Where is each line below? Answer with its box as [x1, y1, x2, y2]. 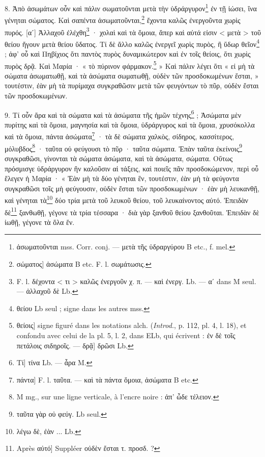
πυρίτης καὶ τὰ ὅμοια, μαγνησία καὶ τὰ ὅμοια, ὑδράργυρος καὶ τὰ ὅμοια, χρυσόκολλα [5, 119, 255, 130]
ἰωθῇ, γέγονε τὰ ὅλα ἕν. [5, 216, 75, 227]
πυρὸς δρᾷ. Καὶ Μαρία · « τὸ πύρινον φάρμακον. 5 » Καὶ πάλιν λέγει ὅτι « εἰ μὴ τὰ [5, 59, 255, 71]
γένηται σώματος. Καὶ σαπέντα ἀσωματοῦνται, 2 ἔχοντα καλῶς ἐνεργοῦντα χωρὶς [5, 13, 241, 25]
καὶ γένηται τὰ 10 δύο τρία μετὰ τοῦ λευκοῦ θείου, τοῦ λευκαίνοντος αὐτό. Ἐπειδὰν [5, 193, 248, 205]
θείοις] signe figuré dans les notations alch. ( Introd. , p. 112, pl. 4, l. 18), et [16, 320, 247, 331]
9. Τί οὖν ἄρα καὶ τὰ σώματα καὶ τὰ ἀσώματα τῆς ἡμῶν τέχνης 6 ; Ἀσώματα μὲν [5, 108, 241, 120]
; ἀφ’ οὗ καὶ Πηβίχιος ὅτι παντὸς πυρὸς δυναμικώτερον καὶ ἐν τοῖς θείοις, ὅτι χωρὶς [5, 48, 251, 59]
